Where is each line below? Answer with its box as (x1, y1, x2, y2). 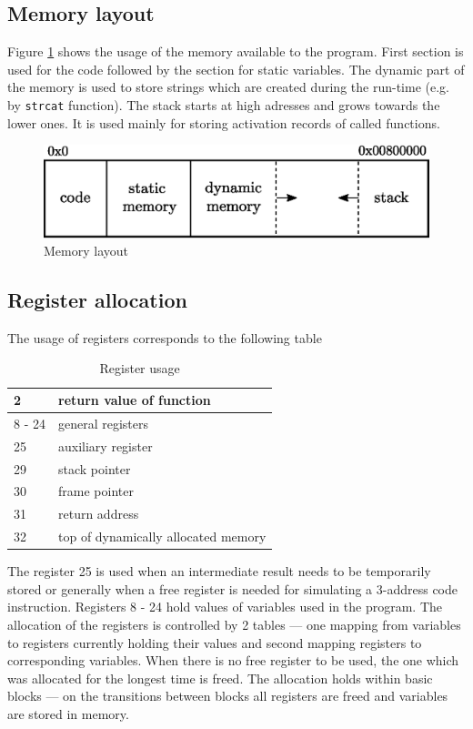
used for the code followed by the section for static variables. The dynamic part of (7, 59, 465, 78)
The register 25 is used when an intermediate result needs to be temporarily (7, 562, 431, 581)
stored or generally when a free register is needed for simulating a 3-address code (7, 579, 458, 598)
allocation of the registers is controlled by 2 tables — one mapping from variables (7, 615, 461, 634)
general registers (58, 413, 149, 432)
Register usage (99, 359, 180, 378)
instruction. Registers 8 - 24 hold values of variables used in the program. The (7, 597, 443, 616)
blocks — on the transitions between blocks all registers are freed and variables (7, 686, 448, 705)
